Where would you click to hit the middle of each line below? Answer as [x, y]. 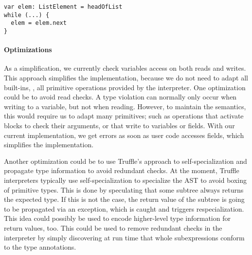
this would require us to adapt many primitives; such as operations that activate [124, 116]
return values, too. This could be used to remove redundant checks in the [113, 227]
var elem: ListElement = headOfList [63, 7]
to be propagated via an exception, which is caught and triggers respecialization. [124, 208]
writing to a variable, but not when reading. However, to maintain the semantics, [125, 106]
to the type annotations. [40, 247]
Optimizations [28, 49]
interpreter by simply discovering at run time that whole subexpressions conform [124, 237]
